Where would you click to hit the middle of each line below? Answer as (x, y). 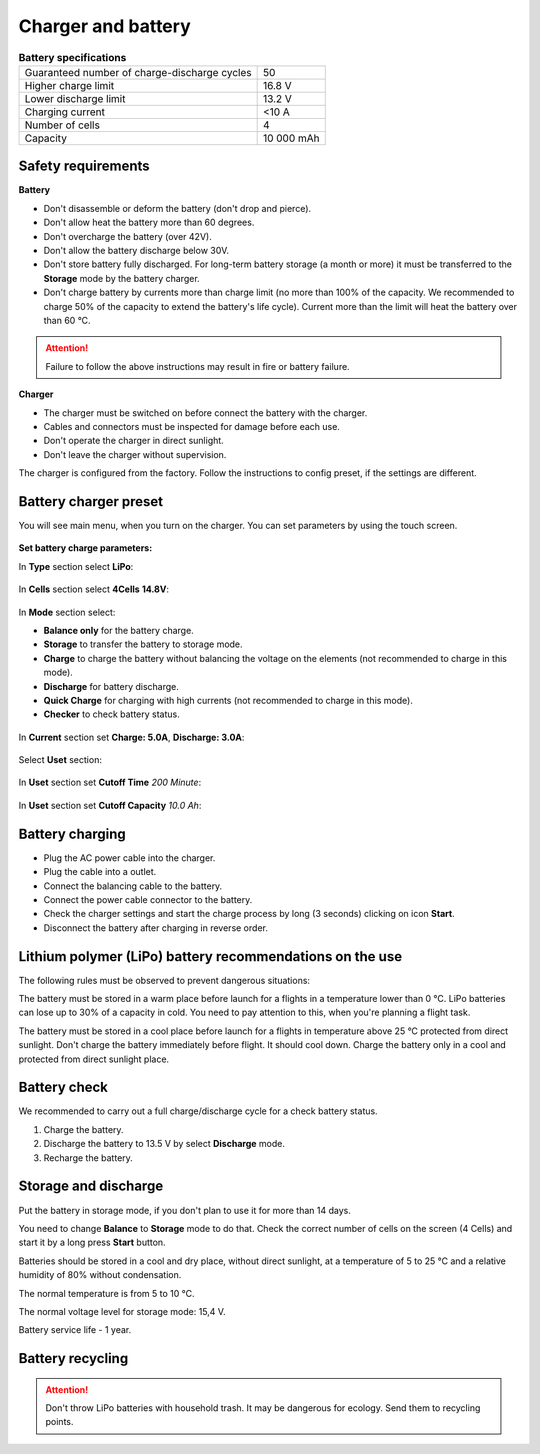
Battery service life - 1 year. (75, 1330)
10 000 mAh (291, 138)
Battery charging (72, 833)
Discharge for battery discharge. (111, 686)
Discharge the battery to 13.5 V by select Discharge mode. (164, 1144)
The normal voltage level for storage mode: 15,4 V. (122, 1311)
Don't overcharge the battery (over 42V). (127, 236)
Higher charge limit (69, 85)
